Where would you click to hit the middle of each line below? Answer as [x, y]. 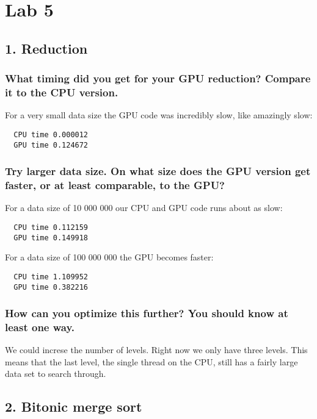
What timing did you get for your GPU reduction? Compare [158, 78]
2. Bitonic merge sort [74, 406]
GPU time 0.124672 [51, 145]
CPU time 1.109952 [51, 277]
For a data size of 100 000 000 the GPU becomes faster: [109, 257]
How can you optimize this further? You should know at [147, 313]
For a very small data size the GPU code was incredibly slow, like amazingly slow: [159, 115]
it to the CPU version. [62, 92]
